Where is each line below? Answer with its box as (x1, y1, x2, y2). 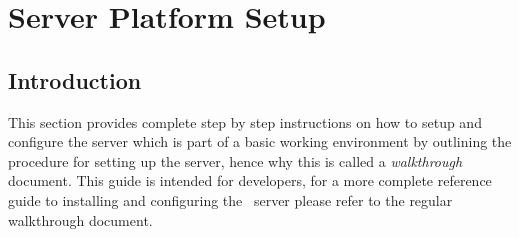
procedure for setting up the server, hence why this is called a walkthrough (8, 150, 463, 171)
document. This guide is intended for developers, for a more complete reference (8, 170, 492, 191)
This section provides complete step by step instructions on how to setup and (8, 111, 482, 132)
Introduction (8, 64, 142, 95)
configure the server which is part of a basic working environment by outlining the (8, 131, 512, 152)
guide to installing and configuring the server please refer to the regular (8, 189, 453, 210)
